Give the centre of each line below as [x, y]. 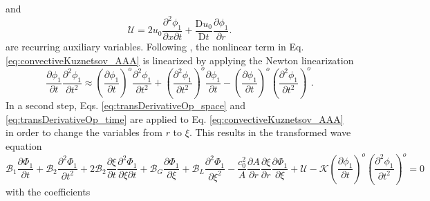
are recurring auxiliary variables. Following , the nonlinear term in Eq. [155, 46]
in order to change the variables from [84, 132]
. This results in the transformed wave [270, 132]
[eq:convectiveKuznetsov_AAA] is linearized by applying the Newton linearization [180, 60]
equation [24, 145]
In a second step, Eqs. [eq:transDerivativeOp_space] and [125, 105]
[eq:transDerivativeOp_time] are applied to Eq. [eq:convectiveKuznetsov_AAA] [175, 118]
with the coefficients [48, 191]
